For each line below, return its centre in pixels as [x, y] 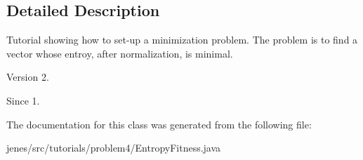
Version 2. [28, 77]
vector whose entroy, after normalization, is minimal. [120, 53]
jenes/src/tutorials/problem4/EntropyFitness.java [114, 148]
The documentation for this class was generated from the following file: [159, 124]
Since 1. [23, 100]
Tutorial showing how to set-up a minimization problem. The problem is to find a [182, 40]
